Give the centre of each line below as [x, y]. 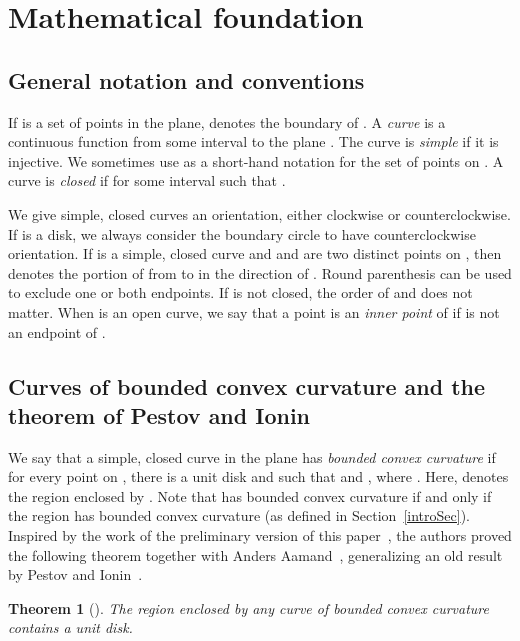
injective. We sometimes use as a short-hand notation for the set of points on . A [256, 160]
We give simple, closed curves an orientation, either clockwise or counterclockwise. [259, 213]
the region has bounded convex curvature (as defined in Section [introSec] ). [239, 515]
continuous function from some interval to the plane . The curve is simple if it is [253, 141]
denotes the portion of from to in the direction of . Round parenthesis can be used [260, 272]
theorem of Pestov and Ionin [159, 414]
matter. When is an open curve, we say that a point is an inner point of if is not [254, 311]
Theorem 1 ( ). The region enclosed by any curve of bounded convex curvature [248, 607]
